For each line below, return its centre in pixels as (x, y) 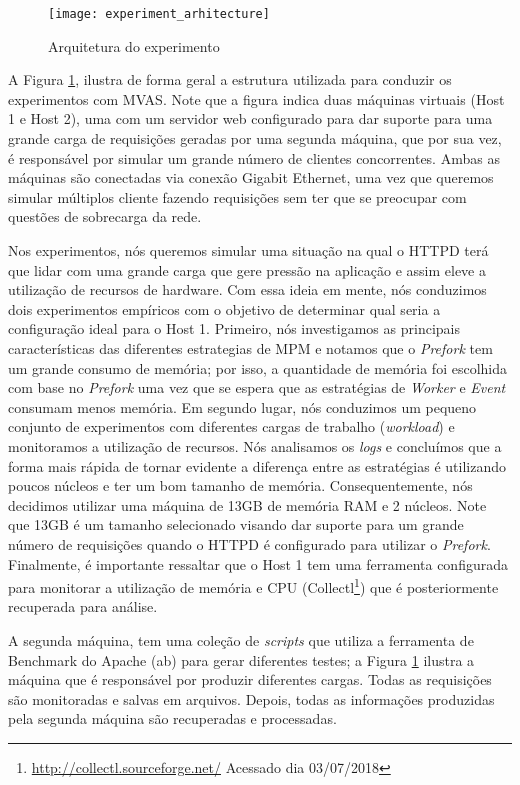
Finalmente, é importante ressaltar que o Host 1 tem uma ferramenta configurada (258, 563)
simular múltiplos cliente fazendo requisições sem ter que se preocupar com (237, 196)
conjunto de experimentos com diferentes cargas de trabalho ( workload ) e (231, 426)
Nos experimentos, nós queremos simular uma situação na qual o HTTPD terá (248, 250)
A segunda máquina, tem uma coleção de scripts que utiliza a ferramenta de (241, 639)
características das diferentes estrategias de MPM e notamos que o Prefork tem (250, 347)
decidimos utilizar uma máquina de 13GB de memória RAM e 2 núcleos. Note (247, 504)
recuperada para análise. (83, 606)
